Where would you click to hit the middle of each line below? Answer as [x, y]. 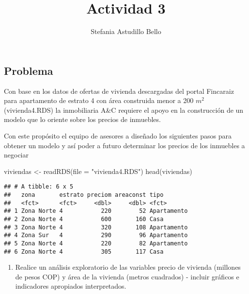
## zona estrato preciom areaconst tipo [84, 195]
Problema [29, 70]
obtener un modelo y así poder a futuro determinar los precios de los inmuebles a [124, 145]
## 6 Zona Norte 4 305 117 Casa [84, 251]
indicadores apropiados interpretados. [71, 286]
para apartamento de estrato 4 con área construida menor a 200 [99, 100]
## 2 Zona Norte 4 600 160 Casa [84, 219]
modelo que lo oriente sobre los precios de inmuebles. [82, 119]
